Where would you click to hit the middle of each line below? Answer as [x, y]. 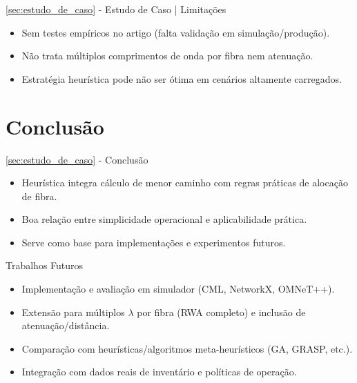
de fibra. [39, 196]
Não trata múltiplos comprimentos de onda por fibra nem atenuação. [167, 56]
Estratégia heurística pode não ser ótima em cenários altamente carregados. [182, 78]
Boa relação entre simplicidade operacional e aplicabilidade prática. [164, 219]
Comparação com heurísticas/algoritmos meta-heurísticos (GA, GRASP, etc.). [187, 348]
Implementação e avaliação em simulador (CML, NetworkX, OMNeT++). [178, 289]
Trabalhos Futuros [45, 265]
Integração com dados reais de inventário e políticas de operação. [159, 372]
